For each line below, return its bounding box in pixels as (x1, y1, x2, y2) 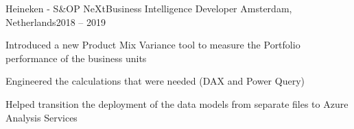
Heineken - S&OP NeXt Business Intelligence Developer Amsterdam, (5, 1, 292, 15)
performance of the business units (5, 51, 147, 65)
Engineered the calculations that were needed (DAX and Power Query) (5, 74, 305, 88)
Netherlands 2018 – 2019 (5, 14, 106, 29)
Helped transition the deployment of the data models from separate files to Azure (5, 96, 349, 111)
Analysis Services (5, 110, 78, 124)
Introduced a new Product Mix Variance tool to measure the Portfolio (5, 38, 300, 52)
